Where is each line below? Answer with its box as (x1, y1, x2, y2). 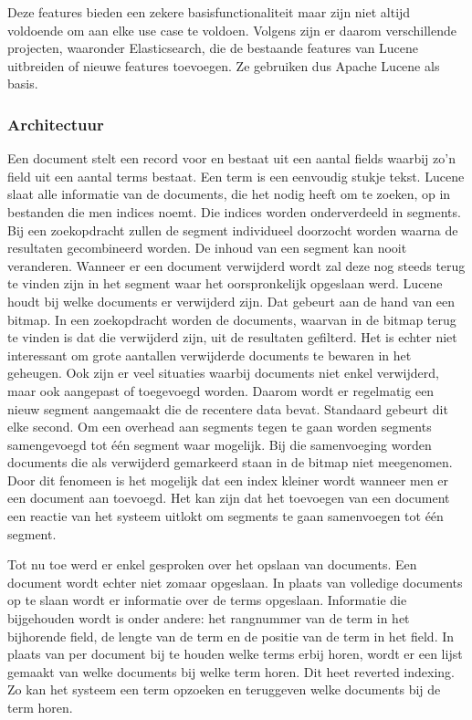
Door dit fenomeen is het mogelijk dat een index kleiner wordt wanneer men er (7, 470, 449, 489)
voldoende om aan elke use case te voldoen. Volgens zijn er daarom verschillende (7, 20, 456, 39)
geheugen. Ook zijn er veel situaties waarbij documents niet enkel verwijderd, (7, 363, 439, 382)
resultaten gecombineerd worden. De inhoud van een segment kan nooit (7, 238, 407, 257)
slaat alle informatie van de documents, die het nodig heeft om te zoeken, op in (7, 184, 451, 203)
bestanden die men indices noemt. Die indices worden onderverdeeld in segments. (7, 202, 461, 221)
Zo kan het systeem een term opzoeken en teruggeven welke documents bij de (7, 680, 441, 699)
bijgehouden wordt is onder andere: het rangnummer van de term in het (7, 609, 410, 628)
